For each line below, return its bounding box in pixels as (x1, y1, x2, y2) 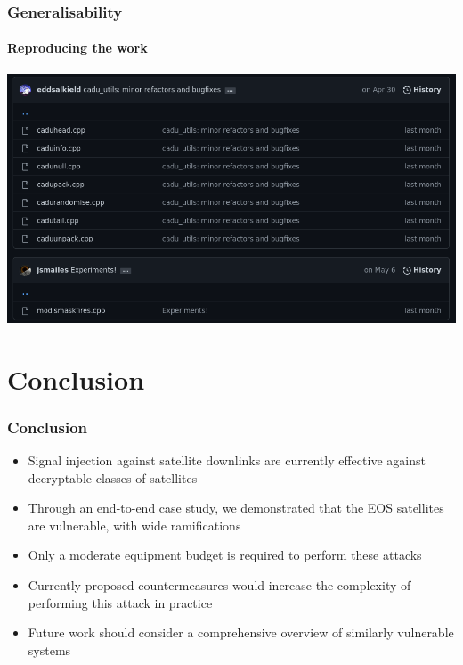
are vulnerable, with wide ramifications (28, 515, 241, 534)
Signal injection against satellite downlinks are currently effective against (28, 450, 426, 469)
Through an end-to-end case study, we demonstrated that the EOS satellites (28, 498, 444, 517)
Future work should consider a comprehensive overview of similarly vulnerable (28, 623, 454, 642)
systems (28, 640, 71, 659)
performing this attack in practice (28, 593, 213, 612)
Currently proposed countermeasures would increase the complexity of (28, 575, 411, 594)
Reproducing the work (7, 38, 148, 57)
